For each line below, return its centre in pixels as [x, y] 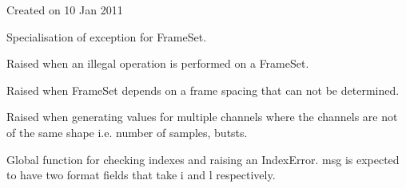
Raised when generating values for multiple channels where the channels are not [202, 117]
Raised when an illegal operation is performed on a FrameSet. [158, 63]
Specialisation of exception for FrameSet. [107, 36]
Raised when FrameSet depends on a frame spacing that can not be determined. [203, 90]
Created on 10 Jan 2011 [65, 10]
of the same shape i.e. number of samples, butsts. [127, 132]
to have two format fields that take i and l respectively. [141, 175]
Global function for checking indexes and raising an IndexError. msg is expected [203, 159]
